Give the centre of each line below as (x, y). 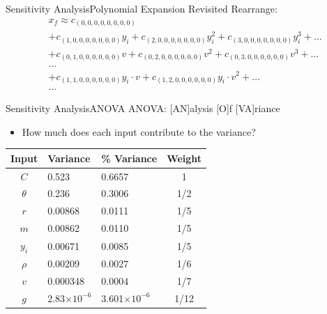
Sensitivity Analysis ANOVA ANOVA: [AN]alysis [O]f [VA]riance (143, 108)
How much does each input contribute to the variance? (139, 131)
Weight (184, 158)
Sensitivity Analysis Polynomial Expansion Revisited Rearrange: (142, 8)
